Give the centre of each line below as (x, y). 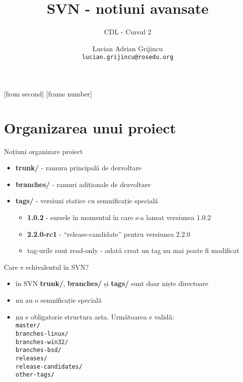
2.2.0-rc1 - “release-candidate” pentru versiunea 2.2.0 (109, 234)
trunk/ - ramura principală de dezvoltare (79, 168)
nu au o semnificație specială (58, 300)
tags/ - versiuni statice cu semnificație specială (87, 201)
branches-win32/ (42, 342)
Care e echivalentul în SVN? (46, 267)
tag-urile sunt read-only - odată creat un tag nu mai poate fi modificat (133, 250)
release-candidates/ (49, 366)
